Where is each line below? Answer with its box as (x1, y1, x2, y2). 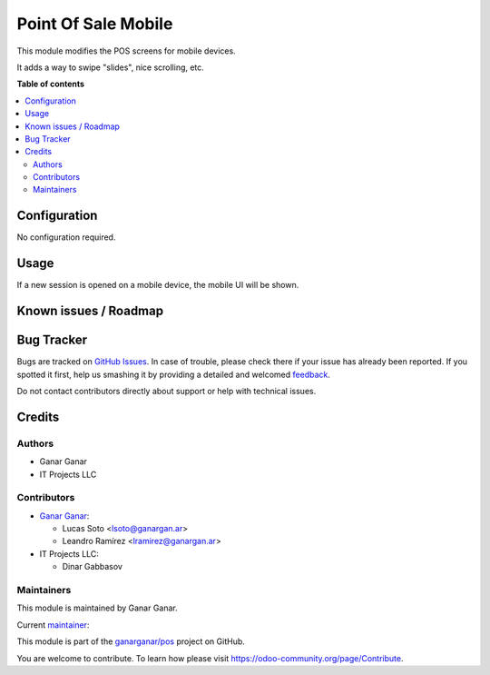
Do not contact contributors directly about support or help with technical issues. (16, 385, 317, 396)
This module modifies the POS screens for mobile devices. (16, 45, 236, 56)
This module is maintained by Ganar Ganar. (16, 602, 179, 613)
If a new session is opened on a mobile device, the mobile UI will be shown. (16, 280, 299, 291)
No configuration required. (16, 232, 116, 243)
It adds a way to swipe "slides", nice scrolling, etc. (16, 62, 204, 73)
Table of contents (16, 78, 85, 90)
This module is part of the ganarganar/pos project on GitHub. (16, 636, 245, 647)
